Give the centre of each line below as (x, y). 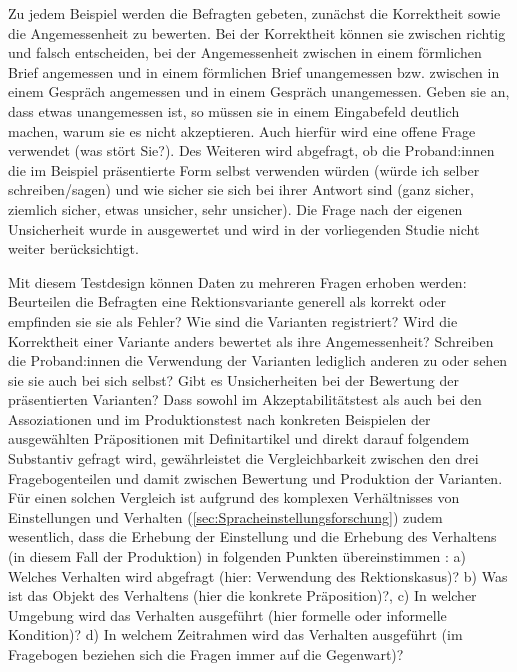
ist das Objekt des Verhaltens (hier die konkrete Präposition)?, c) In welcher (242, 595)
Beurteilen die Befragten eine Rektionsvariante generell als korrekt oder (227, 301)
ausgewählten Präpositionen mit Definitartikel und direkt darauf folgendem (239, 438)
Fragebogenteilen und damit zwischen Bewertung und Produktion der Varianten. (255, 477)
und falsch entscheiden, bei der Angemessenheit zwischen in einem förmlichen (245, 52)
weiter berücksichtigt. (73, 248)
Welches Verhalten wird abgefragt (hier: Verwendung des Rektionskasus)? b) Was (258, 575)
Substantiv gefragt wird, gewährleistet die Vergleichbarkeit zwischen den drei (243, 458)
